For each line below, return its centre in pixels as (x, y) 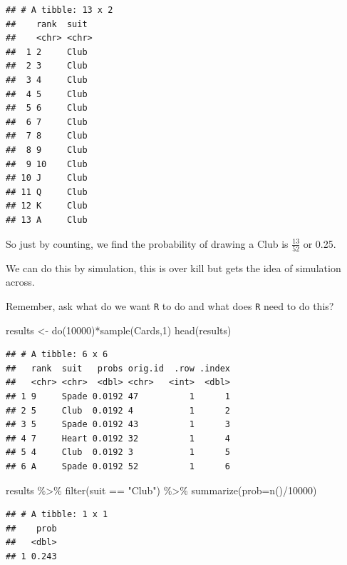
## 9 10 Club (47, 164)
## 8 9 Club (47, 150)
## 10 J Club (47, 178)
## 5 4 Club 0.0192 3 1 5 (118, 452)
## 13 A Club (47, 220)
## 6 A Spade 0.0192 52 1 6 (118, 466)
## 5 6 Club (47, 108)
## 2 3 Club (47, 66)
